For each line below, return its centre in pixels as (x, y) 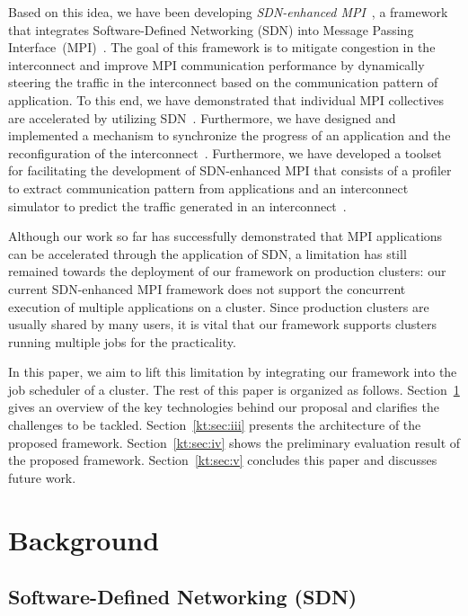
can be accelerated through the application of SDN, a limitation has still (208, 253)
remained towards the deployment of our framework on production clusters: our (227, 271)
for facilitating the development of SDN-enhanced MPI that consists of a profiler (230, 170)
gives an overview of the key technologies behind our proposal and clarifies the (224, 407)
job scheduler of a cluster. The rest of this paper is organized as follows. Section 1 (234, 389)
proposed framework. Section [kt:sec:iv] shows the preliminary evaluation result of (234, 442)
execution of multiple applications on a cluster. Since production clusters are (219, 306)
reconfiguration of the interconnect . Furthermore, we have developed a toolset (225, 152)
